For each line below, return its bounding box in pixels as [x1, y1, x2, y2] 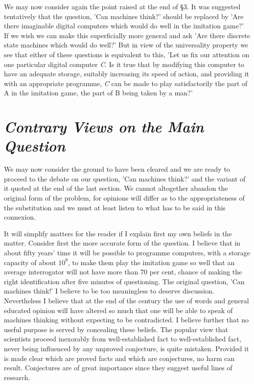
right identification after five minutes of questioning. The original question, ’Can [4, 276, 245, 286]
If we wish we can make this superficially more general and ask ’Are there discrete [4, 30, 250, 40]
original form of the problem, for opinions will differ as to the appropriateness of [4, 193, 245, 203]
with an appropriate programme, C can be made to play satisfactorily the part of [4, 78, 248, 88]
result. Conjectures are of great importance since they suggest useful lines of [4, 362, 232, 373]
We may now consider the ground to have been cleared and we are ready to [4, 164, 230, 174]
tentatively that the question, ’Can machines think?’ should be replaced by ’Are [4, 11, 244, 21]
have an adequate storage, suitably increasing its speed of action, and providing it [4, 68, 250, 79]
